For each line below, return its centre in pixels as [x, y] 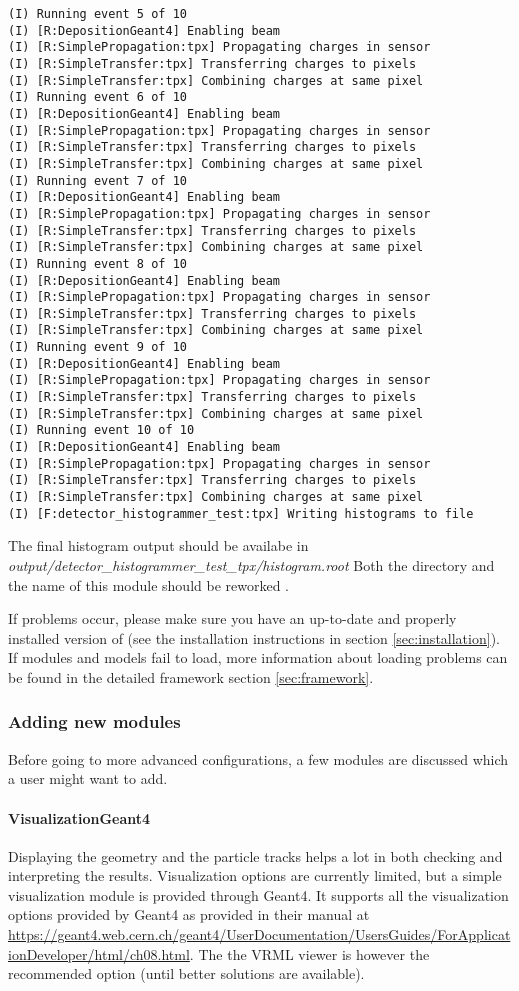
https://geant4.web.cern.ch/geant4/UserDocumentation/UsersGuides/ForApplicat [259, 934]
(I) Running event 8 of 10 [97, 263]
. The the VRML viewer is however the [309, 953]
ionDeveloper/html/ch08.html [99, 953]
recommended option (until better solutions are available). [186, 973]
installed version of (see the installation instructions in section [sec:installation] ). [254, 637]
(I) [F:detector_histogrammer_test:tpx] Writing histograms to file [241, 513]
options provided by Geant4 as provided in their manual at [189, 914]
